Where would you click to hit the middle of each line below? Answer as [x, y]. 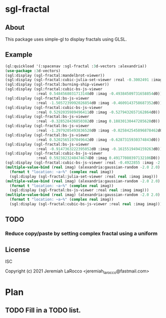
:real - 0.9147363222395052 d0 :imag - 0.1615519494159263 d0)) [99, 149]
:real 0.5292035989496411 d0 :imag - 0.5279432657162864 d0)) [98, 112]
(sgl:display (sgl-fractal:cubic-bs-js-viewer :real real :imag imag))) [86, 204]
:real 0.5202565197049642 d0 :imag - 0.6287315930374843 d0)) [98, 139]
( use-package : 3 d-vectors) [33, 71]
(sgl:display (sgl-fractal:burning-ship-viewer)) [57, 85]
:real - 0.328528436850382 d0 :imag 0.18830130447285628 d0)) [98, 121]
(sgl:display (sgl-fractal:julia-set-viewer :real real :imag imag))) [84, 177]
